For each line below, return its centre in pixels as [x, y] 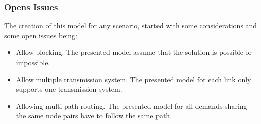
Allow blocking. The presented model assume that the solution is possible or [134, 52]
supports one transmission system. [69, 89]
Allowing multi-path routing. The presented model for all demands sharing [132, 106]
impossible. [33, 62]
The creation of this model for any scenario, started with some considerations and [131, 25]
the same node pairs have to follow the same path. [94, 116]
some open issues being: [41, 35]
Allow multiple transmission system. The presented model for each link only [134, 79]
